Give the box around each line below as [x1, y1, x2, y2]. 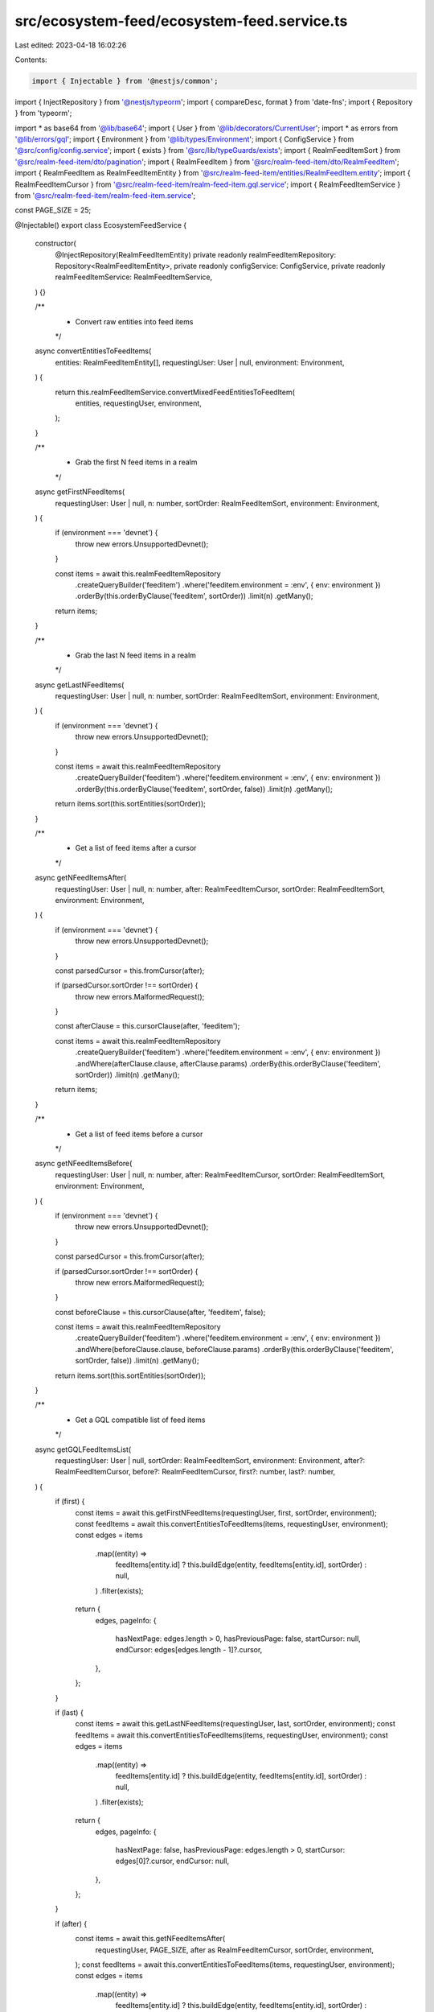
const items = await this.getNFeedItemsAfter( [75, 1934, 226, 1944]
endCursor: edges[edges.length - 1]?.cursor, [115, 1645, 263, 1655]
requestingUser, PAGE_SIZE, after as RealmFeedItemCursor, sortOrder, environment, [95, 1944, 374, 1955]
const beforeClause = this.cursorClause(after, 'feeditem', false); [55, 1307, 266, 1317]
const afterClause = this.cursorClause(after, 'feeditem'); [55, 1021, 240, 1031]
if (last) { [55, 1708, 84, 1717]
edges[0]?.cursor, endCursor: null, [115, 1856, 229, 1866]
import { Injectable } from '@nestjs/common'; [31, 76, 219, 85]
